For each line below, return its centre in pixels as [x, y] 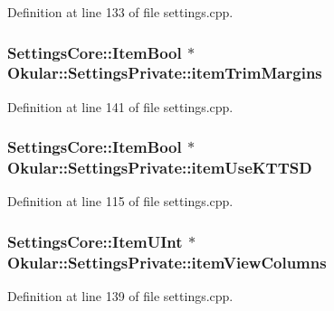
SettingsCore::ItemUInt [95, 241]
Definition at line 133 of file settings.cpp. [120, 12]
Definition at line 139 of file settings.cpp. [120, 296]
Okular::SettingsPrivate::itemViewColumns [167, 262]
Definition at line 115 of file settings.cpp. [120, 201]
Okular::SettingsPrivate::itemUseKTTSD [160, 168]
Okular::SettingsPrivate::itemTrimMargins [165, 73]
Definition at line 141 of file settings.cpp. [120, 106]
